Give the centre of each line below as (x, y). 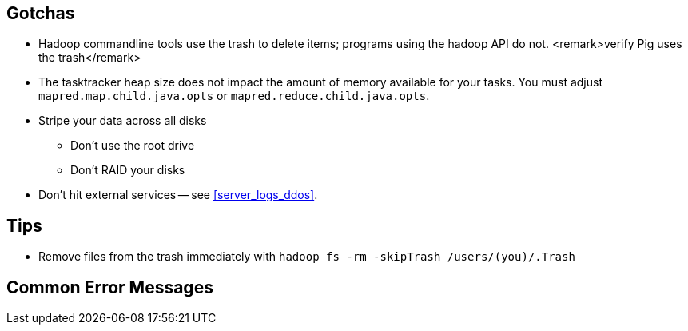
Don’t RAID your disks (128, 170)
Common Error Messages (110, 287)
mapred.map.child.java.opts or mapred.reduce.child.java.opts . (234, 96)
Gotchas (41, 13)
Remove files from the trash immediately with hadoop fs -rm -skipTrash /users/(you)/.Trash (307, 257)
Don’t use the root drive (133, 146)
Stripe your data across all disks (123, 121)
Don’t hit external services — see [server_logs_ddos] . (178, 195)
